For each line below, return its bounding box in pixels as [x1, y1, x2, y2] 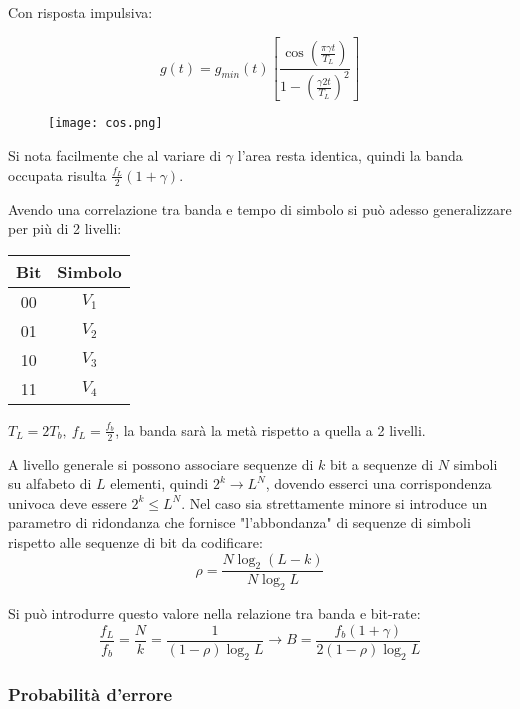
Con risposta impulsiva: [8, 2, 153, 22]
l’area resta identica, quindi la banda [237, 145, 463, 166]
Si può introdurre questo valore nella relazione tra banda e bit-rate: [8, 603, 421, 624]
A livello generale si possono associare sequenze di [8, 453, 314, 474]
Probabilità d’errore [8, 681, 173, 706]
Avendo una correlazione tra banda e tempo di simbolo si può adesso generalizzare [8, 198, 512, 219]
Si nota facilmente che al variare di [8, 145, 222, 166]
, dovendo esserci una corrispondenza [265, 473, 492, 494]
